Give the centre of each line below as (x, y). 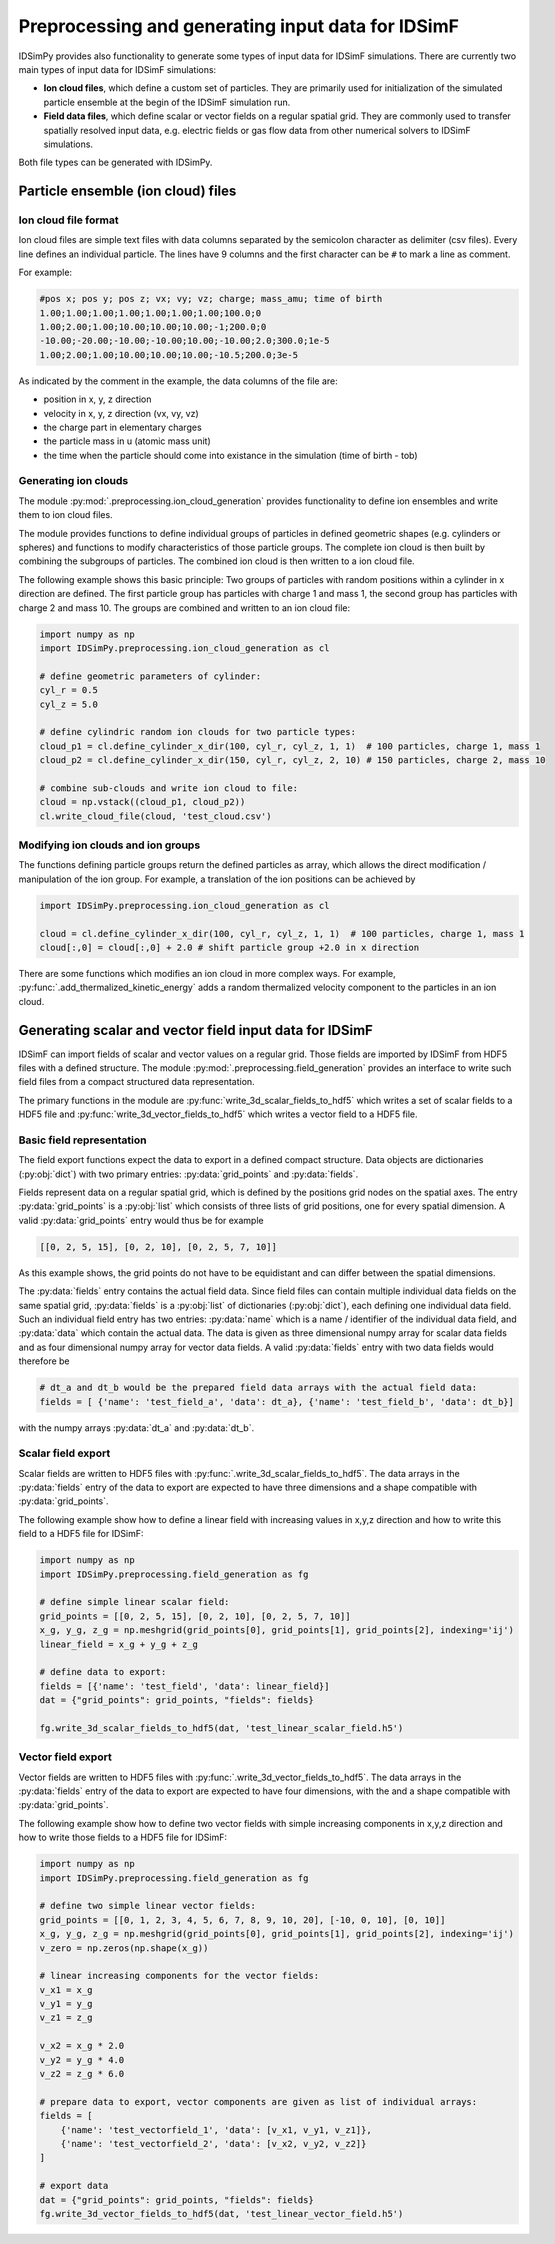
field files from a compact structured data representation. (136, 1082)
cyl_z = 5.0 (69, 704)
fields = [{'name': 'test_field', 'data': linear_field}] (184, 1686)
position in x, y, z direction (97, 399)
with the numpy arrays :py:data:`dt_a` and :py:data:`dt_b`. (136, 1427)
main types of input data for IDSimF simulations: (117, 69)
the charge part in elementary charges (122, 427)
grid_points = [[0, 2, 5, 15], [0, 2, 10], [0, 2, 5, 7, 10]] (195, 1616)
